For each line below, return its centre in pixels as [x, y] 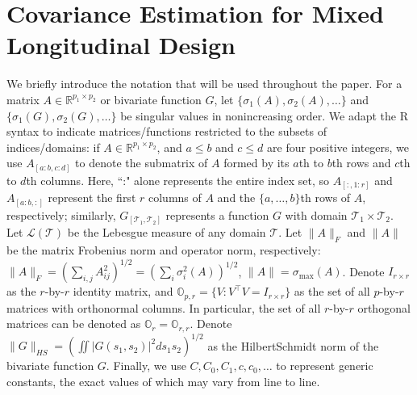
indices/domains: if [53, 147]
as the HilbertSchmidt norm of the [293, 345]
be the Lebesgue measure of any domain [167, 232]
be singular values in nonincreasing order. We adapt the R [265, 115]
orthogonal [384, 307]
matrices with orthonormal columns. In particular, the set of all [164, 307]
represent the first [92, 197]
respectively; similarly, [61, 214]
